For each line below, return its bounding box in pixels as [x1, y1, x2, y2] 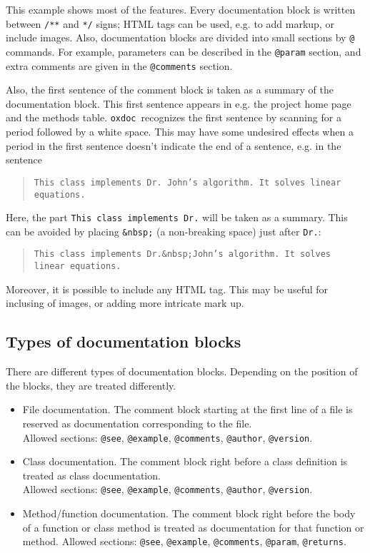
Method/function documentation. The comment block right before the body [22, 506, 356, 521]
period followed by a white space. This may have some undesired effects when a [6, 124, 354, 139]
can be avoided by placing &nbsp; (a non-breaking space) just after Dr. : [6, 223, 321, 238]
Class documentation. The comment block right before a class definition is [22, 454, 348, 469]
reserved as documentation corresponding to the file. [22, 415, 252, 430]
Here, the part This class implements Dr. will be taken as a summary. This [6, 210, 348, 225]
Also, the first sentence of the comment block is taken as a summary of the [6, 82, 334, 97]
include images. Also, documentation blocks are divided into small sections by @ [6, 30, 355, 45]
